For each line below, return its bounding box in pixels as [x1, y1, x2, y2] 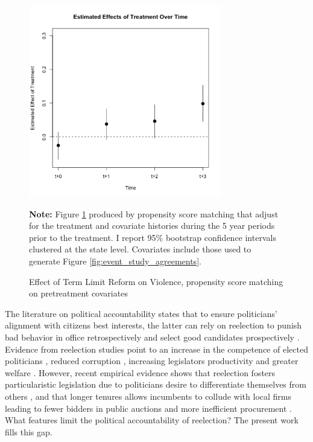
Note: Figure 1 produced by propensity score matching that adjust [29, 207, 279, 220]
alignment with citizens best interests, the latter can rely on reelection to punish [5, 319, 302, 331]
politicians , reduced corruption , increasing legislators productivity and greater [5, 354, 299, 367]
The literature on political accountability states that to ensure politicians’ [5, 307, 277, 319]
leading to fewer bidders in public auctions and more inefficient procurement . [5, 402, 292, 414]
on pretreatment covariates [29, 287, 128, 299]
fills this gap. [5, 425, 52, 438]
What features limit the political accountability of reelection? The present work [5, 414, 299, 426]
